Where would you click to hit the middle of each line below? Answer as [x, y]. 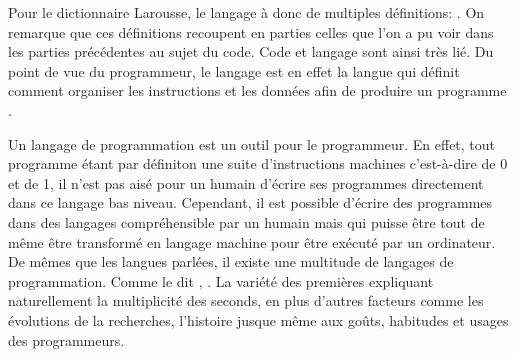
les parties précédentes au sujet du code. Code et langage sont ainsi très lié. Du [251, 51]
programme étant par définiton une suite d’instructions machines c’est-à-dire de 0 [258, 163]
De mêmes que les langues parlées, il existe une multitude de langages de [231, 261]
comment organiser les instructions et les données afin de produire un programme [257, 90]
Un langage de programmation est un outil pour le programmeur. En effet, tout [252, 143]
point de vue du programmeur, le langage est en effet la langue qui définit [234, 70]
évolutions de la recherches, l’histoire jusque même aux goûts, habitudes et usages [258, 319]
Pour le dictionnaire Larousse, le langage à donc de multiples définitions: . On [246, 12]
